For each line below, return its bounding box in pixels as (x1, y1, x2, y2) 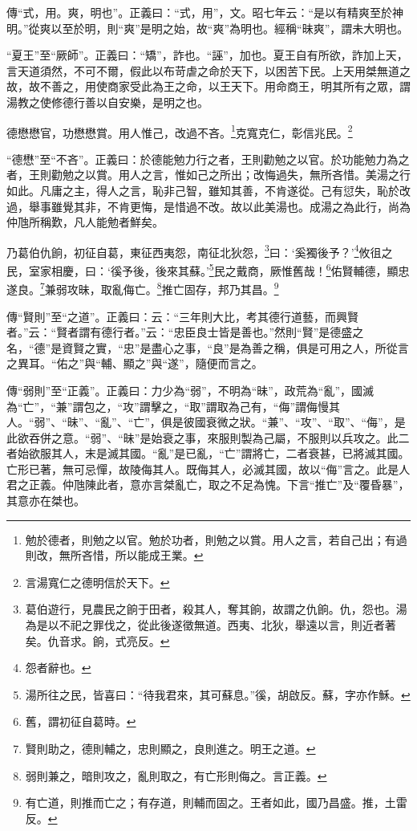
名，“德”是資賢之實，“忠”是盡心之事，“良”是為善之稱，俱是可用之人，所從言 (6, 339, 409, 356)
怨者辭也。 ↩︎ (25, 659, 91, 676)
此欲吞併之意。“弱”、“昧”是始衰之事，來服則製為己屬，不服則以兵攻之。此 (6, 429, 399, 446)
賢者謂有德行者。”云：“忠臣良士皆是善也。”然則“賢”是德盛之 (56, 324, 364, 340)
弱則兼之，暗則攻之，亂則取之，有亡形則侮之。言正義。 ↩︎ (25, 767, 327, 784)
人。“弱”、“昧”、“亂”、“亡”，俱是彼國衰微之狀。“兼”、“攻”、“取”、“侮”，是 (6, 413, 406, 430)
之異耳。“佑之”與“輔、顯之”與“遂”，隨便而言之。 (6, 355, 263, 372)
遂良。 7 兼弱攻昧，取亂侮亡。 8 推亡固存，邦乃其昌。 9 (6, 279, 279, 297)
